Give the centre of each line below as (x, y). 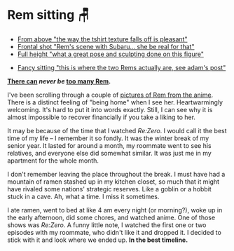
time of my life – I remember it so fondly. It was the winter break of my (108, 138)
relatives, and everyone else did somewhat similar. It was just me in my (109, 153)
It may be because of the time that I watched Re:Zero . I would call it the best (117, 130)
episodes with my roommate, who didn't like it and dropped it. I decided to (115, 232)
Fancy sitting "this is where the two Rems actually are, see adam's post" (122, 67)
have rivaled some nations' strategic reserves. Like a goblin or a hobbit (109, 189)
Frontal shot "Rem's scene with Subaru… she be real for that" (106, 46)
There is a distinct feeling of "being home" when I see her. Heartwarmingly (115, 102)
